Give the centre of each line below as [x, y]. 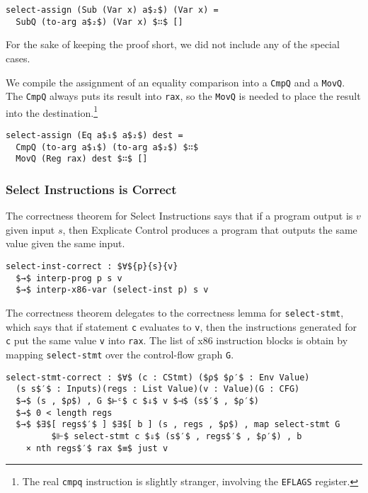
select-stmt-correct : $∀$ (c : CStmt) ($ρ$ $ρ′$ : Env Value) [158, 377]
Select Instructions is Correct [91, 189]
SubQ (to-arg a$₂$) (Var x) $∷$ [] [99, 22]
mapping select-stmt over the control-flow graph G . [120, 354]
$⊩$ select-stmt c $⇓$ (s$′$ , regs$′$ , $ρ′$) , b [177, 436]
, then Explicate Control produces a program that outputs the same [210, 229]
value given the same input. [65, 243]
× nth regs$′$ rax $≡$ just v [97, 448]
